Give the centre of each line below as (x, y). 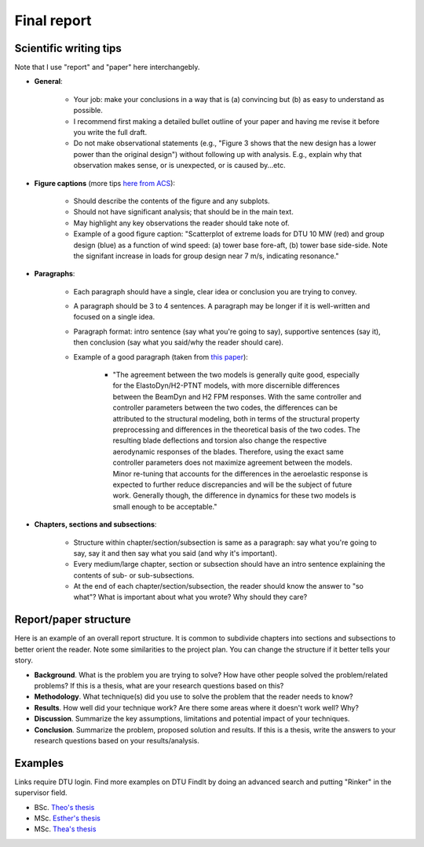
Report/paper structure (73, 620)
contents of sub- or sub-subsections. (134, 575)
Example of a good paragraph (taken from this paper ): (161, 356)
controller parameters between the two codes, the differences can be (225, 407)
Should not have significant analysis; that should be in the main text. (183, 212)
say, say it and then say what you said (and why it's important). (175, 553)
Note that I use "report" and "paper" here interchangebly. (107, 68)
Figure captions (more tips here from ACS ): (105, 183)
